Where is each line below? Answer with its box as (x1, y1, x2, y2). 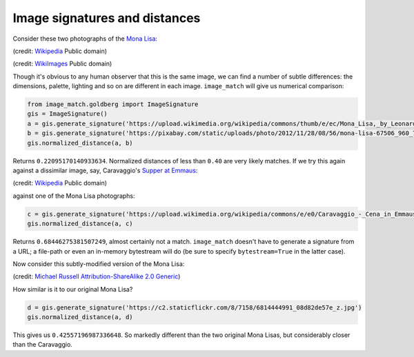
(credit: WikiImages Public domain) (12, 59, 112, 68)
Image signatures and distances (12, 10, 201, 25)
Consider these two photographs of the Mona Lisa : (12, 34, 158, 43)
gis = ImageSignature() (27, 110, 108, 118)
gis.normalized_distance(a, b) (27, 139, 134, 147)
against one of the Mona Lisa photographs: (12, 192, 135, 200)
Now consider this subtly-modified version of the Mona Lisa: (12, 259, 185, 268)
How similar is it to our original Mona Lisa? (12, 285, 133, 293)
